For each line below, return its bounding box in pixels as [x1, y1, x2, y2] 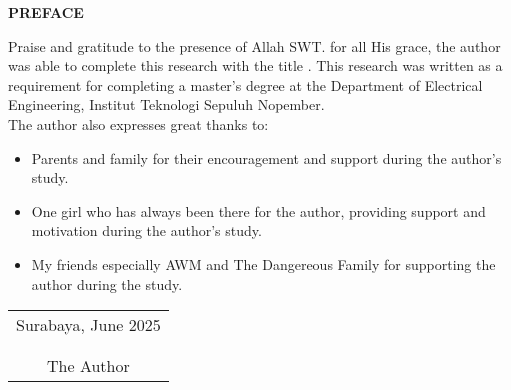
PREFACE [8, 2, 84, 22]
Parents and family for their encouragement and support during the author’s [31, 147, 502, 168]
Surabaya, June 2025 [16, 313, 161, 337]
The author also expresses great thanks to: [8, 113, 269, 134]
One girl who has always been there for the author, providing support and [31, 200, 486, 221]
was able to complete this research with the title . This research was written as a [8, 55, 503, 76]
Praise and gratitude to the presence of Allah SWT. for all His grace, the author [8, 35, 501, 56]
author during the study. [31, 273, 183, 294]
